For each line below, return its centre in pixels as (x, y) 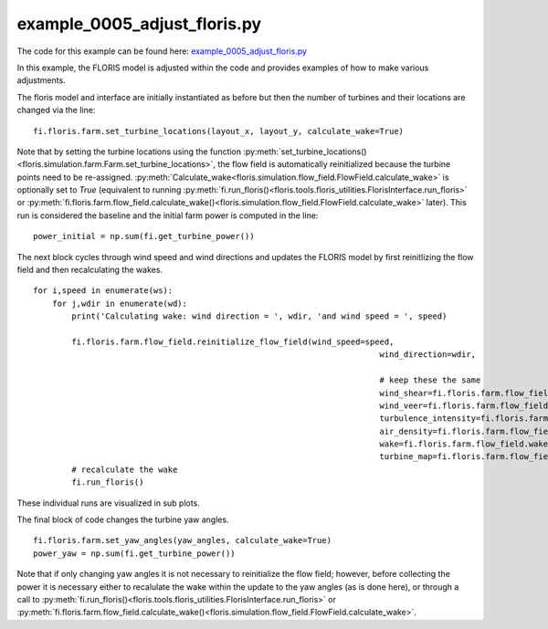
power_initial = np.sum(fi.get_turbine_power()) (144, 236)
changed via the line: (56, 110)
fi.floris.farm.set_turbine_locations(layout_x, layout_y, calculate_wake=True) (219, 131)
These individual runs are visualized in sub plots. (108, 503)
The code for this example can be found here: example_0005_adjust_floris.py (162, 51)
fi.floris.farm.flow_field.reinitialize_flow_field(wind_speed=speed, (233, 341)
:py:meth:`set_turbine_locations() (305, 152)
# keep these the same (430, 380)
